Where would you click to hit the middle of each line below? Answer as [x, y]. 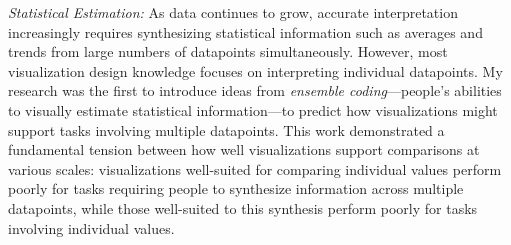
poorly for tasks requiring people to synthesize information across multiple [236, 188]
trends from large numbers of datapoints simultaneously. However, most [228, 51]
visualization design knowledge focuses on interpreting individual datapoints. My [255, 70]
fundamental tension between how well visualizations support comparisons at [244, 149]
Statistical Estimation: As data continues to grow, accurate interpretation [233, 12]
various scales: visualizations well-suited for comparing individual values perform [255, 168]
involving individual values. [91, 227]
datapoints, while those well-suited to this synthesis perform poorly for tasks [243, 207]
